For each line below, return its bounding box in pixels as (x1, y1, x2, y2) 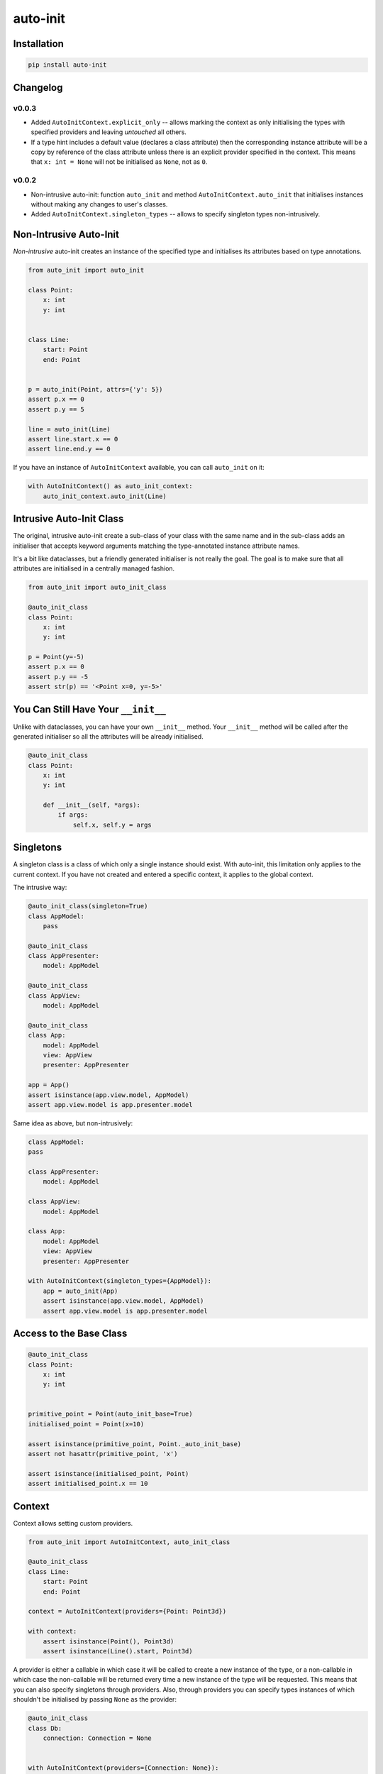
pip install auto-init (28, 61, 107, 69)
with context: (28, 1627, 77, 1636)
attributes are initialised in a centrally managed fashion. (13, 564, 175, 573)
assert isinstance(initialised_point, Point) (28, 1470, 189, 1477)
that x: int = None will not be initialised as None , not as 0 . (30, 158, 208, 166)
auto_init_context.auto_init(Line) (43, 492, 167, 500)
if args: (57, 811, 89, 819)
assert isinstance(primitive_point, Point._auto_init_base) (28, 1440, 242, 1448)
